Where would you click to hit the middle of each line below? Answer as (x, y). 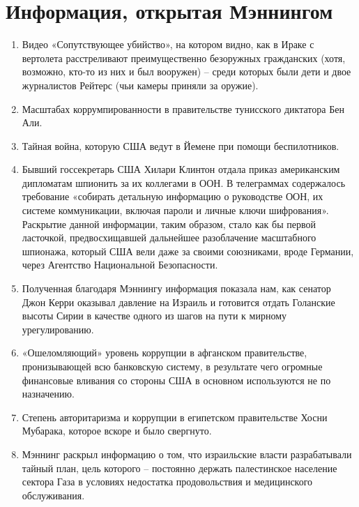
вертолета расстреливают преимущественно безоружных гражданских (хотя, (184, 58)
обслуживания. (53, 495)
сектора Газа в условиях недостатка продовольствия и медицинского (167, 482)
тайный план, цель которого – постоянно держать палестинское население (179, 468)
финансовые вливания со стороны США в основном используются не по (176, 380)
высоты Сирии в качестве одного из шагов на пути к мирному (154, 316)
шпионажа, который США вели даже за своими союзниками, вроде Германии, (188, 251)
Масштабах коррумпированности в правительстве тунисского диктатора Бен (183, 108)
